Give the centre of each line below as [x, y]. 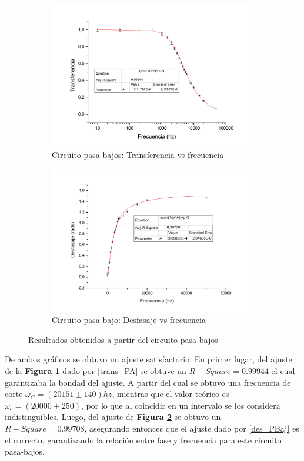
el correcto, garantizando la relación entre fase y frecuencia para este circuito [143, 440]
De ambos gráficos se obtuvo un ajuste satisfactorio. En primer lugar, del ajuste [148, 359]
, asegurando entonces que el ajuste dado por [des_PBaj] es [192, 428]
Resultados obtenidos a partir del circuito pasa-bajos [123, 339]
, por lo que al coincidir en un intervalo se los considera [181, 405]
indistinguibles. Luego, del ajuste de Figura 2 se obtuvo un [113, 417]
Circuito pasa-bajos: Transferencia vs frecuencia [138, 154]
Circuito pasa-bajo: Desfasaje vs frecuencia [129, 320]
